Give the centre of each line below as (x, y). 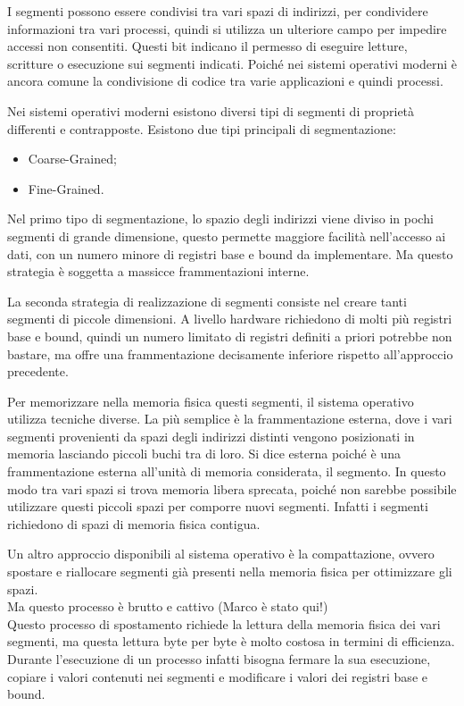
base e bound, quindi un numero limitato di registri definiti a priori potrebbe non (230, 336)
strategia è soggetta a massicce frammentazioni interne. (158, 271)
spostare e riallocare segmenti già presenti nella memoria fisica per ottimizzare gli (230, 572)
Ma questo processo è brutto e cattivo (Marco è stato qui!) (168, 606)
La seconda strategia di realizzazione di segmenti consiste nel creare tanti (207, 301)
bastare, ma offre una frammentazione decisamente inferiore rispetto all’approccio (230, 353)
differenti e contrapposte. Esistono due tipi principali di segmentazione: (202, 128)
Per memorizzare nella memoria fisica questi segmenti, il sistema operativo (211, 401)
